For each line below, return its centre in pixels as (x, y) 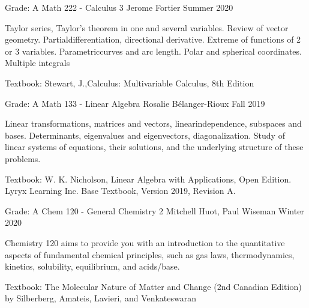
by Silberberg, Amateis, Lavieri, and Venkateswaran (101, 298)
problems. (23, 158)
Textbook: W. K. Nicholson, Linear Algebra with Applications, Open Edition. (148, 179)
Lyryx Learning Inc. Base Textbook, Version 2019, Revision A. (120, 191)
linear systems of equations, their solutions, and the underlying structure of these (154, 147)
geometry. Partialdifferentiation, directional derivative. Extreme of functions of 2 (153, 39)
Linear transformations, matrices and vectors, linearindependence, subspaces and (153, 123)
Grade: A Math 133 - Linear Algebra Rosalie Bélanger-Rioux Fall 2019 (135, 103)
